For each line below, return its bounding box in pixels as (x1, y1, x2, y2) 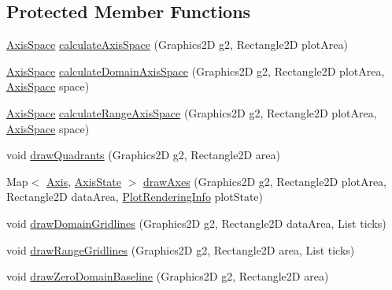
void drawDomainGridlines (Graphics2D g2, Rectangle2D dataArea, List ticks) (6, 214, 386, 231)
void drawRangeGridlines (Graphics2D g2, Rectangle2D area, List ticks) (6, 241, 355, 258)
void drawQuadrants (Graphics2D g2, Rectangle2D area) (6, 147, 280, 163)
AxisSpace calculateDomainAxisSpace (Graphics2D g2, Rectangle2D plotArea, (6, 62, 385, 79)
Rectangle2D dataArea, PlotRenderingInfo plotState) (6, 188, 264, 205)
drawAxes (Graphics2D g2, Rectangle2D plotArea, (143, 173, 386, 189)
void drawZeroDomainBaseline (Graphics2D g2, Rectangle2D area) (6, 268, 329, 284)
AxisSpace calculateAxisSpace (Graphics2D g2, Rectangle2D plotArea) (6, 36, 348, 53)
